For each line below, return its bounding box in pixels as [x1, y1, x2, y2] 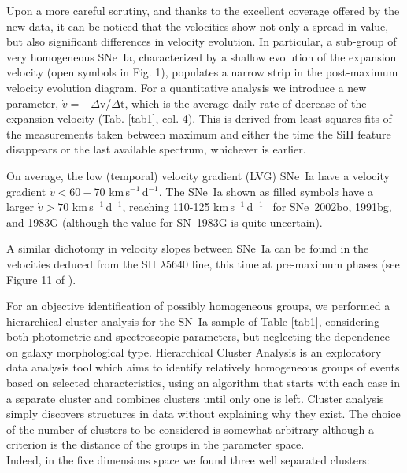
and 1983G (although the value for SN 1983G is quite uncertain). [6, 213, 323, 230]
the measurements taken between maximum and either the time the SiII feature [6, 125, 391, 142]
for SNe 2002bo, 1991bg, [272, 198, 392, 215]
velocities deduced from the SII [6, 255, 157, 272]
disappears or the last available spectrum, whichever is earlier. [6, 141, 306, 157]
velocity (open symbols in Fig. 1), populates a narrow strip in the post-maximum [6, 64, 398, 80]
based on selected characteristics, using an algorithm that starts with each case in [6, 375, 401, 391]
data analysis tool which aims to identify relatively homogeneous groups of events [6, 359, 400, 375]
